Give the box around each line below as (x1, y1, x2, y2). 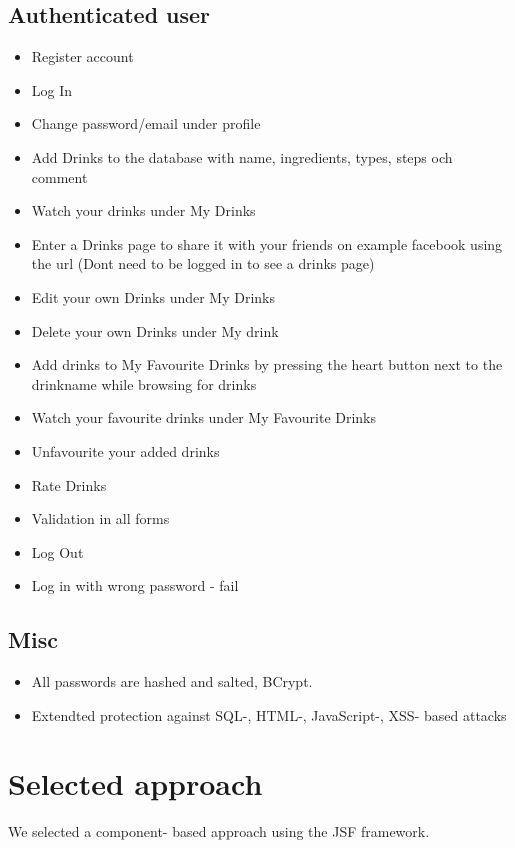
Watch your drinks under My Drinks (31, 200, 256, 221)
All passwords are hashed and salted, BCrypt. (31, 671, 313, 692)
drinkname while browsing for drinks (31, 373, 257, 394)
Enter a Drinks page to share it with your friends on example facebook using (31, 233, 503, 254)
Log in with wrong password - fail (31, 575, 239, 596)
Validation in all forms (31, 508, 170, 529)
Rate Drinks (31, 474, 107, 495)
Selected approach (8, 763, 263, 804)
